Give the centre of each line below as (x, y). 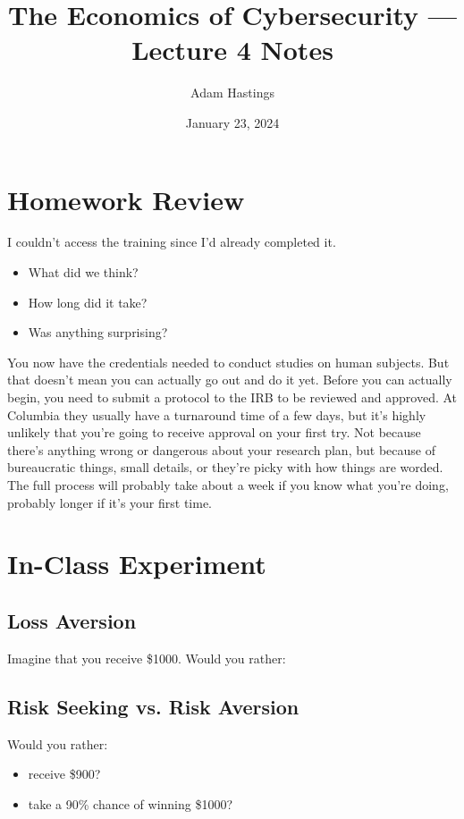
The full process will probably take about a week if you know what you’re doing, (228, 484)
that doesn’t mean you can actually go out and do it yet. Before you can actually (230, 380)
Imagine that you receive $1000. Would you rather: (147, 658)
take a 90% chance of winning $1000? (131, 803)
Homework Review (126, 199)
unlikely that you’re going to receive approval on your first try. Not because (214, 432)
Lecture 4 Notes (232, 50)
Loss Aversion (72, 620)
